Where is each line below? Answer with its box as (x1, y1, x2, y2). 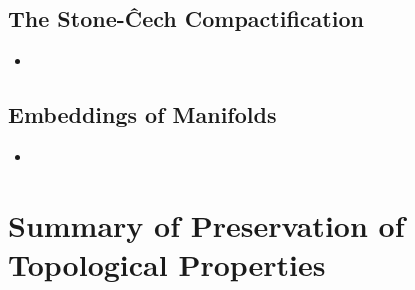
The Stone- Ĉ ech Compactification (8, 3, 364, 34)
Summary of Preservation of (8, 204, 405, 245)
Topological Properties (8, 243, 326, 284)
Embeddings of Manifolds (8, 99, 277, 130)
